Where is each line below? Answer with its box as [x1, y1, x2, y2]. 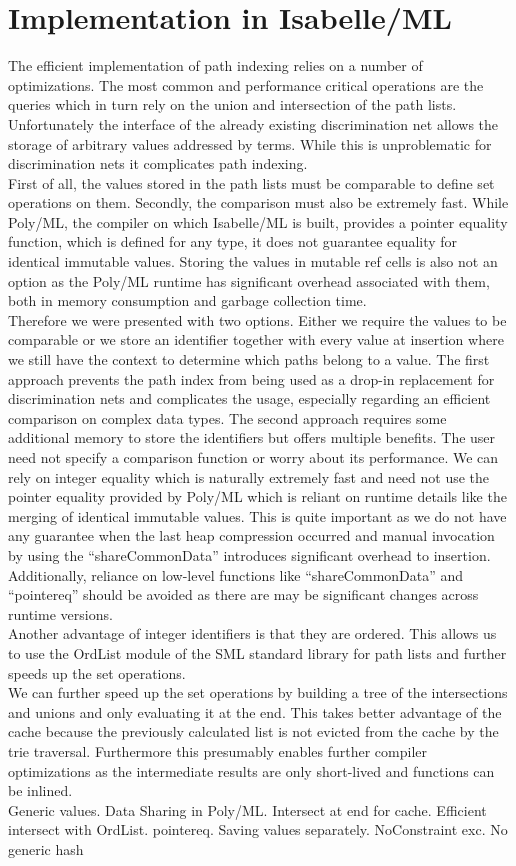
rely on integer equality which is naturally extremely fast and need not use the [8, 466, 490, 487]
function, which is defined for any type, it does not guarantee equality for [8, 231, 458, 252]
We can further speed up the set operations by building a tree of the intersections [8, 682, 508, 703]
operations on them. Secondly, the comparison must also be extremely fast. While [8, 192, 509, 213]
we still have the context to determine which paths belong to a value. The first [8, 349, 490, 370]
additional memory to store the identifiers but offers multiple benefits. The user [8, 427, 496, 448]
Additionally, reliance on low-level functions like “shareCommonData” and [8, 564, 464, 585]
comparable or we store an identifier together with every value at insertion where [8, 329, 504, 350]
